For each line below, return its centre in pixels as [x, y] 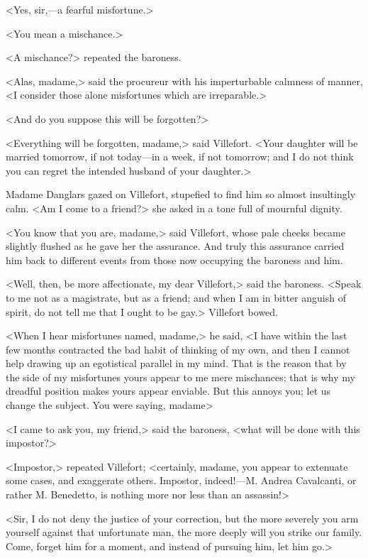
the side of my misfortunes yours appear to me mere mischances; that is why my [180, 377]
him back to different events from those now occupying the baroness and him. [174, 259]
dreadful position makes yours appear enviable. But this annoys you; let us [168, 391]
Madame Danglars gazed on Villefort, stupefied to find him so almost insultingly [181, 194]
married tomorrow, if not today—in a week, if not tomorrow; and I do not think [180, 157]
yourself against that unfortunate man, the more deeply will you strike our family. [184, 532]
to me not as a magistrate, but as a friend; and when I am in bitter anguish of [176, 297]
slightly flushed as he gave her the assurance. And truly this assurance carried [175, 246]
